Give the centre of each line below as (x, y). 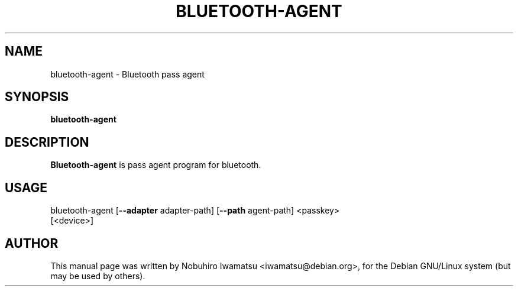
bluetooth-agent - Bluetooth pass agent (127, 74)
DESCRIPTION (47, 142)
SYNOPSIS (37, 97)
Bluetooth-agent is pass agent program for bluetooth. (156, 165)
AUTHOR (32, 243)
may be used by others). (98, 276)
